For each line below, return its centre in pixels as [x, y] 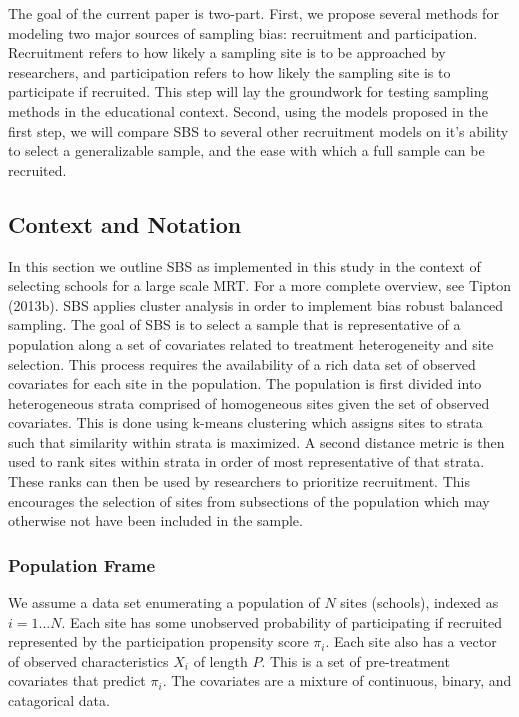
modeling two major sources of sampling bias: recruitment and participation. [243, 32]
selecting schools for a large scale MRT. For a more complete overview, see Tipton [259, 285]
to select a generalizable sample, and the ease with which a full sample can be [246, 150]
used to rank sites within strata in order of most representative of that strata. [246, 461]
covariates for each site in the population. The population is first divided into [245, 383]
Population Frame [82, 564]
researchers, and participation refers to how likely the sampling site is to [229, 71]
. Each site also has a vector [411, 641]
